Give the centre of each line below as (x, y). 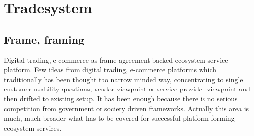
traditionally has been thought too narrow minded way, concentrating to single (124, 79)
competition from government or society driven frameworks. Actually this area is (127, 108)
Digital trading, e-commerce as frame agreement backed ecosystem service (116, 60)
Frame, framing (44, 39)
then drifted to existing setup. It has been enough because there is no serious (121, 98)
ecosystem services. (33, 127)
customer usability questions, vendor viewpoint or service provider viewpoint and (127, 89)
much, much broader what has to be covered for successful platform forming (119, 118)
